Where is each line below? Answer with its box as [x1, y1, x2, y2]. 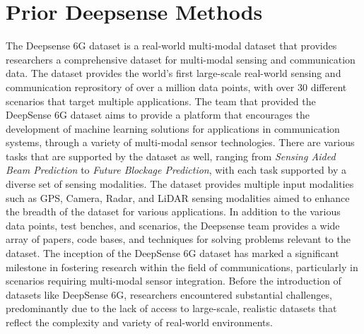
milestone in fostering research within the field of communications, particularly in [6, 259, 358, 274]
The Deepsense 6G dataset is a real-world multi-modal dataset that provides [6, 38, 337, 53]
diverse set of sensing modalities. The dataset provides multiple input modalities [6, 177, 354, 191]
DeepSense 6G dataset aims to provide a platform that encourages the [6, 107, 310, 122]
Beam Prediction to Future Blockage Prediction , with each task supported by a [6, 162, 346, 177]
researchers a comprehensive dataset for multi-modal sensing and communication [6, 52, 356, 66]
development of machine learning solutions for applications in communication [6, 121, 340, 136]
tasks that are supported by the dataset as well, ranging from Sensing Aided [6, 148, 336, 163]
